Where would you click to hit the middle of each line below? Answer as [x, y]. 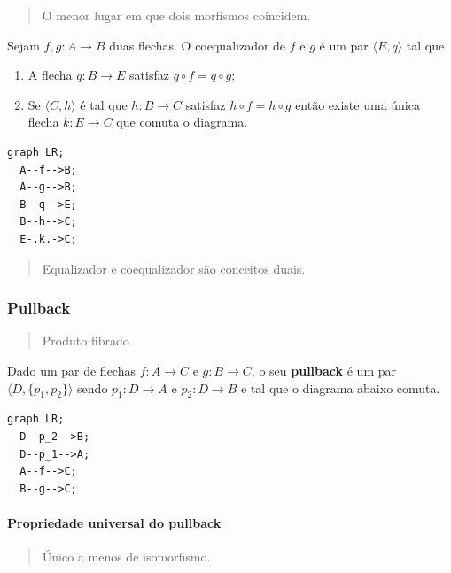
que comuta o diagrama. [182, 122]
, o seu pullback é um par [323, 370]
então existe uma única [358, 104]
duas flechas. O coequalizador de [198, 45]
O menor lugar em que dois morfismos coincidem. [176, 15]
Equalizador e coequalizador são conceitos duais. [174, 268]
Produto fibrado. [87, 341]
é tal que [104, 104]
